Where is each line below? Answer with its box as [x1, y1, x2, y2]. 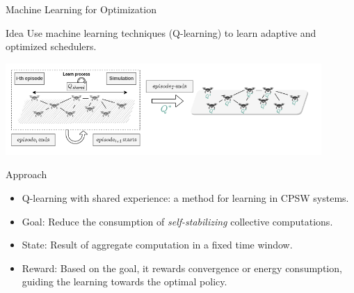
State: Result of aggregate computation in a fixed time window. [22, 237, 293, 252]
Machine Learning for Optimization [6, 2, 156, 16]
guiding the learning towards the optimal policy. [22, 274, 227, 289]
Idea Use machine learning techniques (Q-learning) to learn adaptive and [6, 25, 316, 40]
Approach [6, 167, 47, 182]
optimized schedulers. [6, 39, 97, 54]
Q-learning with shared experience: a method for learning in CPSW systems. [22, 191, 349, 205]
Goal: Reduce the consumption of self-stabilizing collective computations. [22, 214, 333, 228]
